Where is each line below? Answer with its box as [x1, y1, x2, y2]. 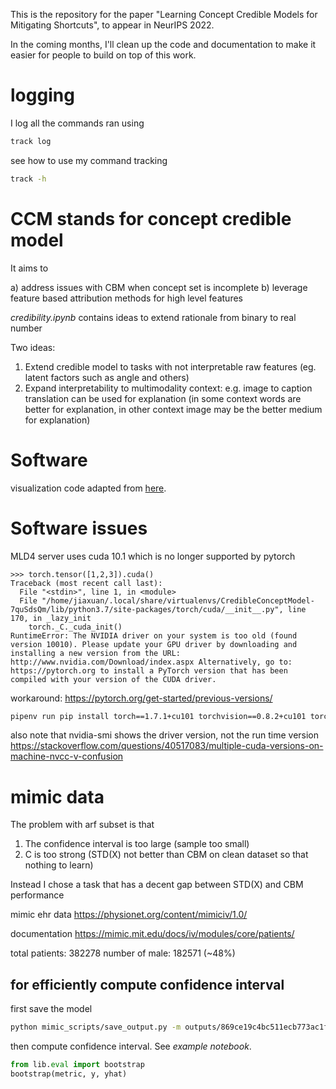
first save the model [10, 1003, 93, 1015]
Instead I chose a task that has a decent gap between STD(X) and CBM [10, 879, 304, 891]
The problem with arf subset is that [10, 819, 155, 831]
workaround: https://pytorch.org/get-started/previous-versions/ [10, 692, 273, 704]
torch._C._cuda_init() [28, 622, 123, 632]
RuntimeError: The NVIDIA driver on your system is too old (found [10, 630, 298, 641]
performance [10, 889, 65, 901]
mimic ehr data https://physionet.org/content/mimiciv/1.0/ [10, 909, 248, 921]
